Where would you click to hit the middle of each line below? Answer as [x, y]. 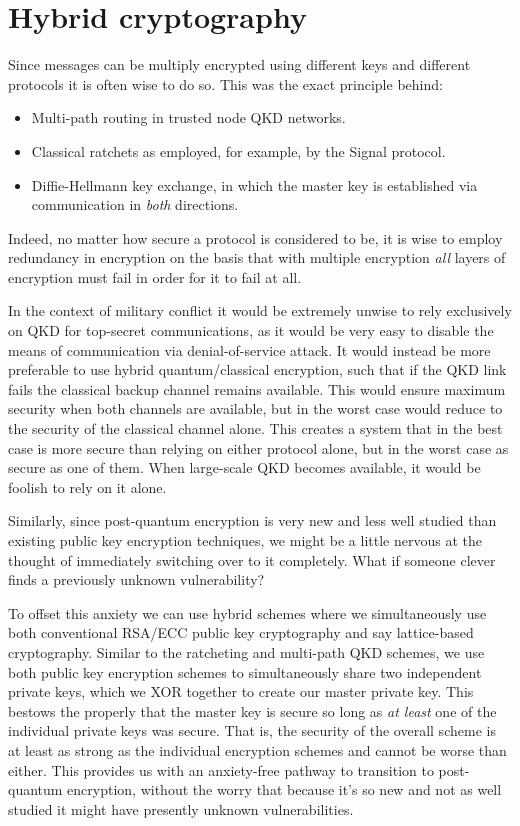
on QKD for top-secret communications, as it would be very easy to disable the [251, 330]
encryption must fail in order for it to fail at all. [155, 276]
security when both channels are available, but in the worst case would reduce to [255, 408]
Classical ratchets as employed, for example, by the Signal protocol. [238, 150]
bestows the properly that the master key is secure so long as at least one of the [252, 710]
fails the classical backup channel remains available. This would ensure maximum [257, 388]
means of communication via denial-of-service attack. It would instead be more [249, 349]
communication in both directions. [135, 204]
